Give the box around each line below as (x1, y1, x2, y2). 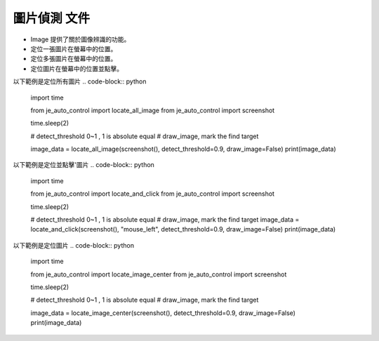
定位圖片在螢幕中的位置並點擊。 (30, 64, 123, 73)
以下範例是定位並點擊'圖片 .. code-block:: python (13, 161, 154, 169)
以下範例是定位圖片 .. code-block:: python (13, 241, 135, 249)
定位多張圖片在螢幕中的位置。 (30, 55, 117, 63)
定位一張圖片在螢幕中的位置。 (30, 44, 117, 53)
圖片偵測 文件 (13, 11, 91, 26)
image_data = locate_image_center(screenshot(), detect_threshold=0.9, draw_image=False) (30, 309, 296, 317)
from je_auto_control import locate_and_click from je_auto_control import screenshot (30, 189, 275, 198)
